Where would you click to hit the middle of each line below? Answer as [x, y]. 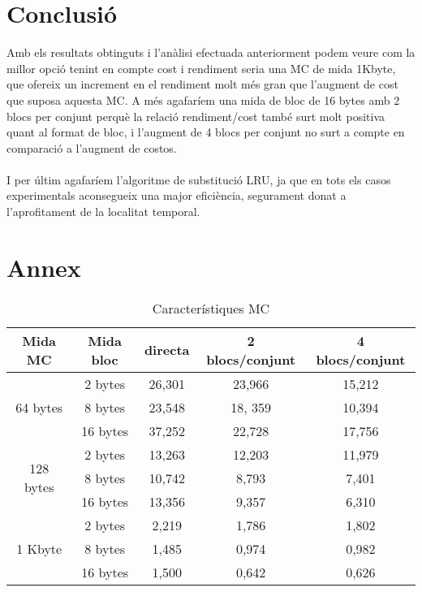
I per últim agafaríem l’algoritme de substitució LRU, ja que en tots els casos [199, 179]
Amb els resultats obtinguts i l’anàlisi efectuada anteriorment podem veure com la [211, 52]
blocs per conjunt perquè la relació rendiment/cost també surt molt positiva [196, 116]
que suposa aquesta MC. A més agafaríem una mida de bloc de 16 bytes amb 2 [203, 99]
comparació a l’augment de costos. [92, 147]
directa [167, 350]
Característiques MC [211, 308]
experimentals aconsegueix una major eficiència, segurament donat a [177, 195]
